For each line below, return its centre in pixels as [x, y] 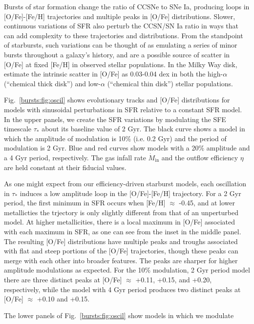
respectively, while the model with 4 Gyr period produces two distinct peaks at [122, 289]
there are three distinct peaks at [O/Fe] [63, 280]
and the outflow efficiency [200, 157]
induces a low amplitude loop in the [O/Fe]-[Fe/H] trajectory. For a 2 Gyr [130, 193]
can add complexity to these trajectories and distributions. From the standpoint [124, 35]
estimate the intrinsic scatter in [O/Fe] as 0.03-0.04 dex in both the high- [114, 74]
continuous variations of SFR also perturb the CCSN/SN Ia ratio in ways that [121, 26]
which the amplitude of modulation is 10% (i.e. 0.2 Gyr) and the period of [115, 138]
